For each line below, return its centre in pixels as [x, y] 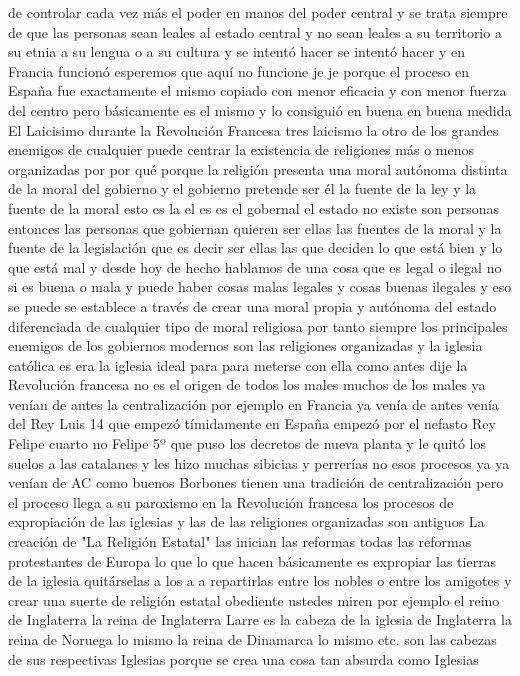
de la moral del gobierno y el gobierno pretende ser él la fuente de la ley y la [242, 188]
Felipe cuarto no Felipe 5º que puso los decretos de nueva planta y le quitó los [247, 443]
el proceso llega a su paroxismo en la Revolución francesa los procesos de [231, 501]
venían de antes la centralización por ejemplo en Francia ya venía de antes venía [253, 403]
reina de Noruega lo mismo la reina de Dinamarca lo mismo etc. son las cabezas [252, 639]
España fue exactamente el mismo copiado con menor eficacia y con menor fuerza [257, 90]
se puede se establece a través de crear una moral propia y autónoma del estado [252, 305]
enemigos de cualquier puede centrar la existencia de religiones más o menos [241, 149]
